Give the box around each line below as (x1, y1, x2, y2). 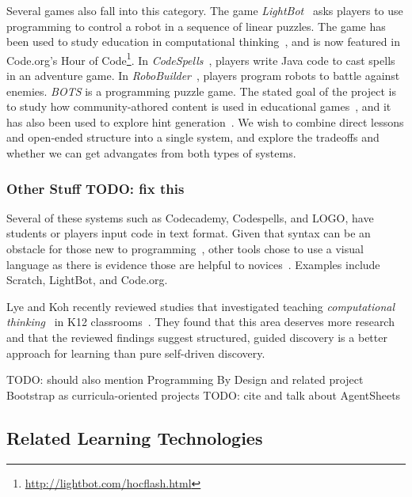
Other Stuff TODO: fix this (6, 178, 185, 198)
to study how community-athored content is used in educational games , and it (6, 98, 391, 115)
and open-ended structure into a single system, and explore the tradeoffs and (6, 129, 380, 146)
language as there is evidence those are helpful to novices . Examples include (6, 256, 380, 272)
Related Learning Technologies (6, 425, 263, 450)
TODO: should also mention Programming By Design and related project (6, 371, 364, 388)
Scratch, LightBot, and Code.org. (6, 271, 168, 288)
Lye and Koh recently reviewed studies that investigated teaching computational (6, 298, 395, 314)
